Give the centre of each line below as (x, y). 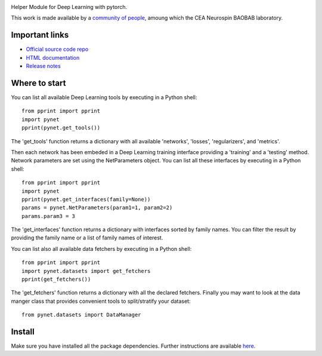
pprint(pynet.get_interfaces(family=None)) (86, 199)
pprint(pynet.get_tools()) (61, 128)
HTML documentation (53, 57)
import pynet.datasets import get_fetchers (86, 271)
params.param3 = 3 (49, 216)
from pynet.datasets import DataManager (81, 315)
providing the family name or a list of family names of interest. (87, 238)
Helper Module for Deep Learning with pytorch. (69, 7)
